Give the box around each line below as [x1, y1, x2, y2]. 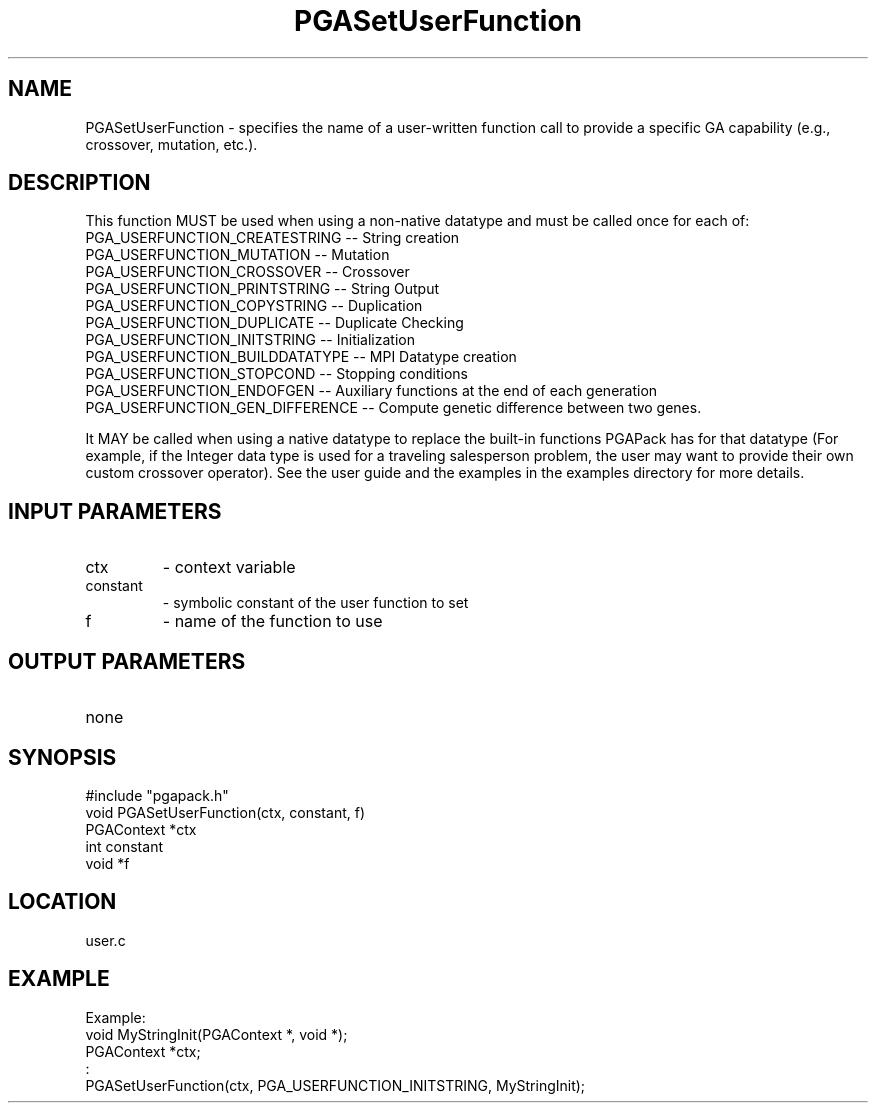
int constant [85, 837, 163, 855]
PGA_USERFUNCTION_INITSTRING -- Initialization [85, 331, 415, 349]
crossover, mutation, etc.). [85, 135, 258, 153]
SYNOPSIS [8, 744, 117, 770]
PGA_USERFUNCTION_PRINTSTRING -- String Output [85, 280, 440, 298]
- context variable [162, 557, 296, 578]
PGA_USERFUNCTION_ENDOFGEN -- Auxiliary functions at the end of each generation [85, 382, 658, 400]
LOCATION [8, 889, 117, 915]
